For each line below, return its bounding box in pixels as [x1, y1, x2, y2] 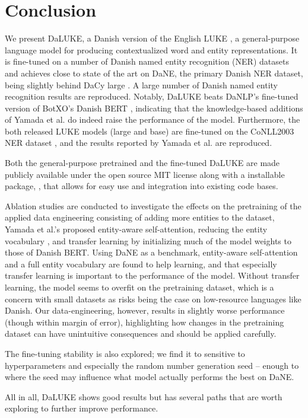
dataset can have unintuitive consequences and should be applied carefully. [5, 327, 277, 340]
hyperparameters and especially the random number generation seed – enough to [5, 359, 299, 371]
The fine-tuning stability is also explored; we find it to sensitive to [5, 347, 245, 359]
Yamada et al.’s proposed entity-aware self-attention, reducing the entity [5, 223, 268, 235]
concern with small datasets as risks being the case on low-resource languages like [5, 292, 301, 305]
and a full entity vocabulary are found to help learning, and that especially [5, 257, 277, 270]
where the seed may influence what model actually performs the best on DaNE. [5, 371, 294, 383]
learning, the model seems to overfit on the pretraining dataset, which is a [5, 281, 274, 293]
